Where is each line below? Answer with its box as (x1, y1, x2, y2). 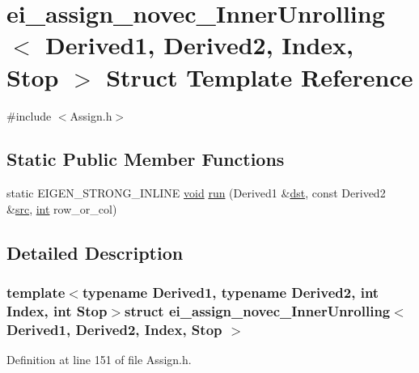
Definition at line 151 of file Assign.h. (6, 351, 192, 368)
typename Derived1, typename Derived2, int (82, 282, 379, 303)
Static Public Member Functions (6, 146, 285, 172)
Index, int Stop (6, 301, 108, 321)
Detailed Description (6, 239, 184, 265)
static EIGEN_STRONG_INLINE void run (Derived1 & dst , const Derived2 (6, 184, 386, 201)
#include (6, 107, 52, 124)
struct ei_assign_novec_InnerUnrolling (125, 301, 391, 321)
